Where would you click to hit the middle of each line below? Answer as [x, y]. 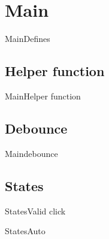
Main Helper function [43, 96]
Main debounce [31, 153]
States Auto [25, 231]
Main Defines [28, 39]
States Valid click [35, 211]
